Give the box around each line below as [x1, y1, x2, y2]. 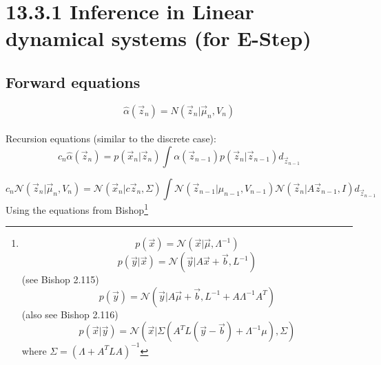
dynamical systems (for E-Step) [6, 24, 311, 52]
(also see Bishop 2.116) [21, 307, 119, 321]
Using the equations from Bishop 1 [6, 200, 148, 217]
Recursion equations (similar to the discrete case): [6, 131, 216, 146]
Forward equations [6, 71, 141, 92]
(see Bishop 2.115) [21, 272, 99, 287]
